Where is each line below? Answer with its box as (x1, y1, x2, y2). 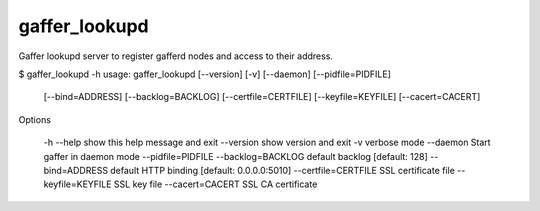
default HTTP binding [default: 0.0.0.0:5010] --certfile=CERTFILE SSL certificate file (110, 164, 455, 176)
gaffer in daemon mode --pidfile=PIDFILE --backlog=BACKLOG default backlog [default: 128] (43, 150, 429, 162)
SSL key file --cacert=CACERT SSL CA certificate (113, 178, 318, 190)
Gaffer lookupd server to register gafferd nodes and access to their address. (18, 50, 334, 62)
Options (18, 113, 52, 125)
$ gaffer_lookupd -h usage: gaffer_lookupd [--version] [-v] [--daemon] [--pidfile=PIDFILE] (18, 68, 392, 80)
